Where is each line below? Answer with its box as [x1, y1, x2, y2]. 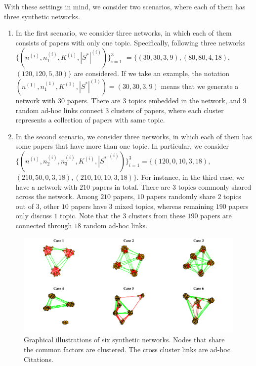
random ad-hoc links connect [15, 105, 103, 115]
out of [15, 201, 34, 211]
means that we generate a [161, 81, 239, 91]
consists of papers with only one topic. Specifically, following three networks [15, 37, 246, 47]
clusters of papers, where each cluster [111, 105, 224, 115]
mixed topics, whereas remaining [115, 201, 213, 211]
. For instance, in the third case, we [136, 171, 244, 182]
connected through [15, 220, 72, 230]
